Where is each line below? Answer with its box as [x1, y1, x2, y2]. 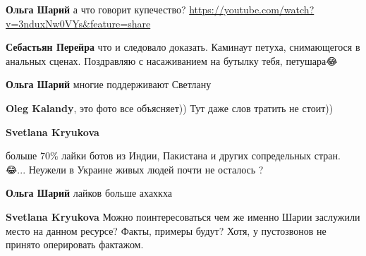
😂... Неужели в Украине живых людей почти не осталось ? [6, 161, 264, 176]
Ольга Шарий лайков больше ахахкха [6, 185, 172, 200]
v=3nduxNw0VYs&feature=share [6, 16, 151, 30]
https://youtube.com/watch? [189, 2, 315, 16]
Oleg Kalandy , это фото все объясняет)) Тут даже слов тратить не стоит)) [6, 100, 334, 115]
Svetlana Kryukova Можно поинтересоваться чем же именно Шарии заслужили [6, 209, 360, 224]
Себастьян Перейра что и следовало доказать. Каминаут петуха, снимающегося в [6, 39, 360, 54]
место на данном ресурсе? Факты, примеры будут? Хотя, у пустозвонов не [6, 223, 327, 238]
